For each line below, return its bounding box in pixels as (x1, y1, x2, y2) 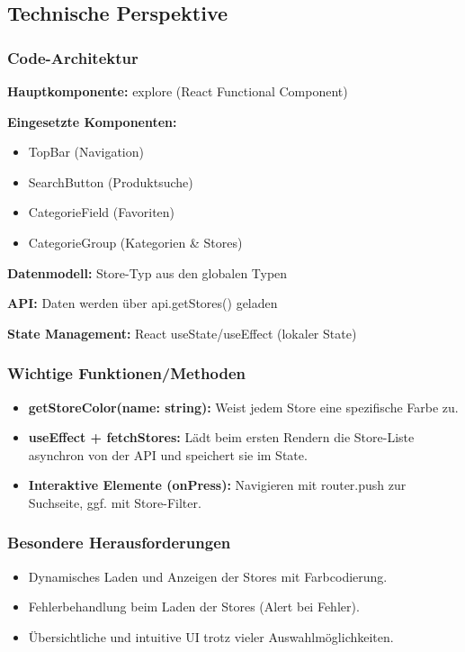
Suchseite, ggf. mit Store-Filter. (28, 493, 201, 512)
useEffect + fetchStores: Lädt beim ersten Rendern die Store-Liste (28, 428, 415, 447)
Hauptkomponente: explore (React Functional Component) (7, 82, 348, 100)
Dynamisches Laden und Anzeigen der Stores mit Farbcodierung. (28, 566, 388, 585)
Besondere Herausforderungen (7, 531, 231, 554)
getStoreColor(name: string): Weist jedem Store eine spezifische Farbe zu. (28, 397, 459, 416)
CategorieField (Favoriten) (28, 203, 175, 222)
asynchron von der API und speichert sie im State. (28, 445, 308, 464)
